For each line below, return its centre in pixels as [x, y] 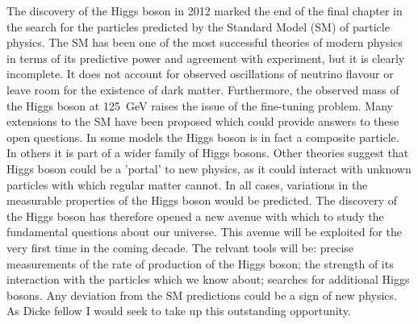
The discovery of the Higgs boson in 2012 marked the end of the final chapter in [205, 10]
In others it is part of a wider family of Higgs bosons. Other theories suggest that [208, 153]
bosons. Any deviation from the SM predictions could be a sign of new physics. [202, 295]
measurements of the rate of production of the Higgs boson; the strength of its [200, 263]
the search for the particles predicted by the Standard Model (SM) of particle [198, 26]
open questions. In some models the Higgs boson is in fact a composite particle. [203, 137]
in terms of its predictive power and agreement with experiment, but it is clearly [206, 58]
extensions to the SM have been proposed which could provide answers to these [203, 121]
